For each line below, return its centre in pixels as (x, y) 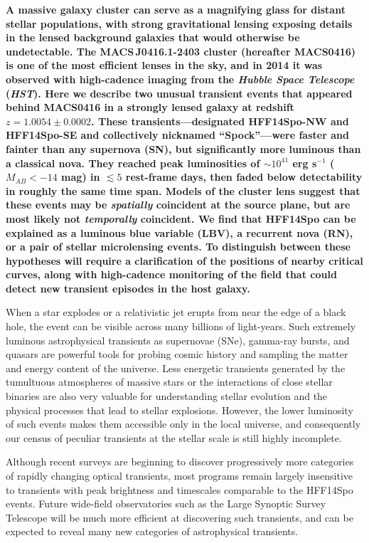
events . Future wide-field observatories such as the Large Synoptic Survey (166, 504)
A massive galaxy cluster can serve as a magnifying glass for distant (176, 9)
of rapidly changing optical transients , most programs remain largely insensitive (180, 475)
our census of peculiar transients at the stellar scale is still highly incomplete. (174, 437)
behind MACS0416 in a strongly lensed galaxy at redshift (150, 107)
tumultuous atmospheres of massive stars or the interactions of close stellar (169, 382)
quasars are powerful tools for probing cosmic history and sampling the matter (177, 354)
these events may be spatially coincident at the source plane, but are (178, 205)
